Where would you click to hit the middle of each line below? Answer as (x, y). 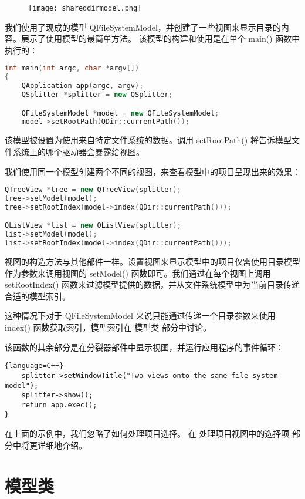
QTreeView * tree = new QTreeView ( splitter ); (93, 190)
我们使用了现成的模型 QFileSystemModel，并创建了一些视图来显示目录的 (143, 27)
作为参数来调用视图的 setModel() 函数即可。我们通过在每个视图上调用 (138, 273)
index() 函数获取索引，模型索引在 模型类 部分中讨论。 (108, 327)
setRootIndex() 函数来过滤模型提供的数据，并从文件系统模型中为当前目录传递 (152, 284)
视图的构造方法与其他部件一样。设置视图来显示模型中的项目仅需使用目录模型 (152, 262)
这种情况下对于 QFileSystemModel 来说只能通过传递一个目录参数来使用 (140, 316)
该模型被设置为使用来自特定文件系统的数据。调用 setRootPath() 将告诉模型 (148, 140)
